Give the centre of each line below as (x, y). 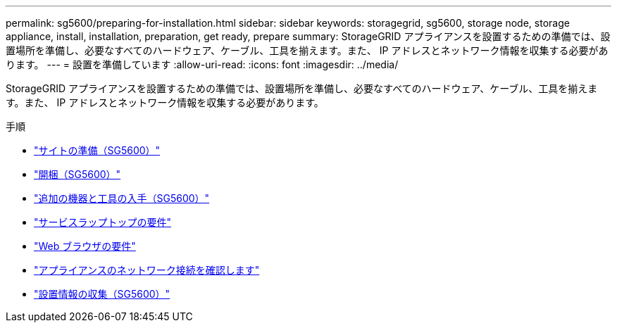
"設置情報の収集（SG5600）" (102, 294)
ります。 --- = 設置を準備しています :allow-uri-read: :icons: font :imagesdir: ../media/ (202, 64)
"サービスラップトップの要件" (103, 222)
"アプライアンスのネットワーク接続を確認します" (147, 270)
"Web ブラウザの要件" (85, 246)
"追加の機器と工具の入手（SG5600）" (122, 198)
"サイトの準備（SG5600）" (97, 150)
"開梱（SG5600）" (77, 174)
